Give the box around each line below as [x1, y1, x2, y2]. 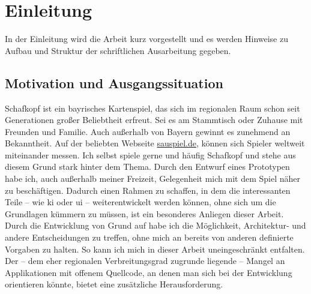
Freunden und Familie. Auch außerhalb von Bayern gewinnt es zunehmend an [5, 125, 291, 137]
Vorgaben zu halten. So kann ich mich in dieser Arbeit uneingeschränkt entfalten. [5, 242, 305, 255]
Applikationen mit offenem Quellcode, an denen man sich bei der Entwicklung [5, 266, 292, 278]
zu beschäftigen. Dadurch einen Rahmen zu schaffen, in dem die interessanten [5, 184, 291, 196]
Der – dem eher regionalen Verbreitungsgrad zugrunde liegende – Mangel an [5, 254, 285, 267]
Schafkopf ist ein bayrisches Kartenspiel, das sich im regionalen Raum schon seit [5, 101, 300, 114]
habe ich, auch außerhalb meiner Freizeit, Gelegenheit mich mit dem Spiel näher [5, 172, 300, 185]
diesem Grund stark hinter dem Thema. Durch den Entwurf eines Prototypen [5, 160, 290, 173]
